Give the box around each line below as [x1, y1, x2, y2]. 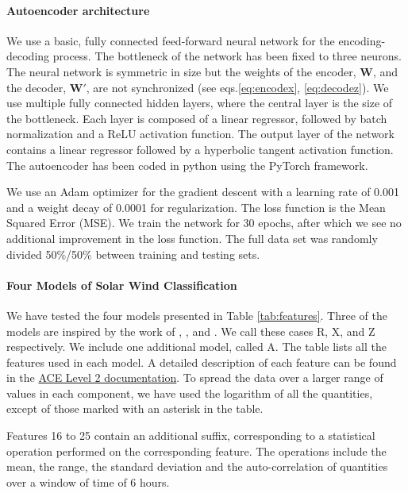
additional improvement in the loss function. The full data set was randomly [6, 229, 378, 246]
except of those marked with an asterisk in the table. [6, 400, 264, 417]
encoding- [338, 32, 386, 48]
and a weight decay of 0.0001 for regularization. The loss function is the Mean [6, 198, 386, 215]
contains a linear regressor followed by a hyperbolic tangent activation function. [6, 141, 394, 157]
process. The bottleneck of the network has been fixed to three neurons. [52, 48, 402, 64]
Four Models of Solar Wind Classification [6, 276, 237, 293]
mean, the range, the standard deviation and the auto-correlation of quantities [6, 458, 388, 475]
